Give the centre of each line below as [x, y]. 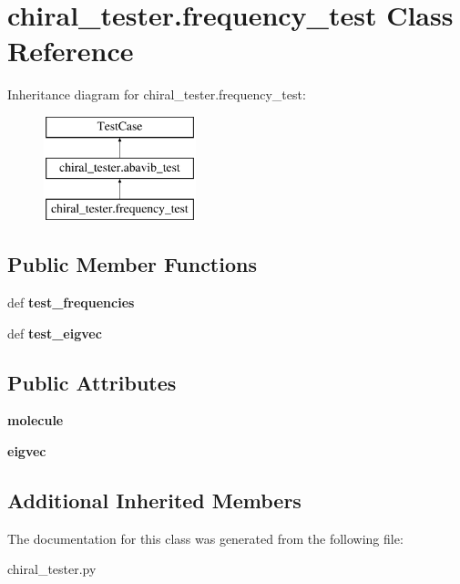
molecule [36, 420]
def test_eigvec [55, 333]
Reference [71, 51]
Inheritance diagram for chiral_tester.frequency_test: [157, 94]
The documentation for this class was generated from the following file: [205, 538]
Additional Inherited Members [154, 501]
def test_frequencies [71, 302]
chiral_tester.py [52, 569]
